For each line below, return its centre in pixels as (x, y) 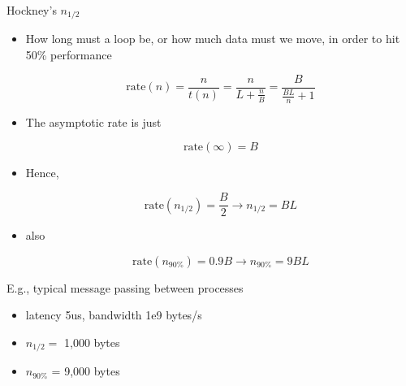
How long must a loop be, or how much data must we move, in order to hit (213, 39)
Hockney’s (32, 10)
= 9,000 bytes (86, 371)
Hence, (42, 173)
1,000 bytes (92, 342)
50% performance (69, 55)
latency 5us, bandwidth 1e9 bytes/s (114, 315)
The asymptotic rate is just (93, 121)
